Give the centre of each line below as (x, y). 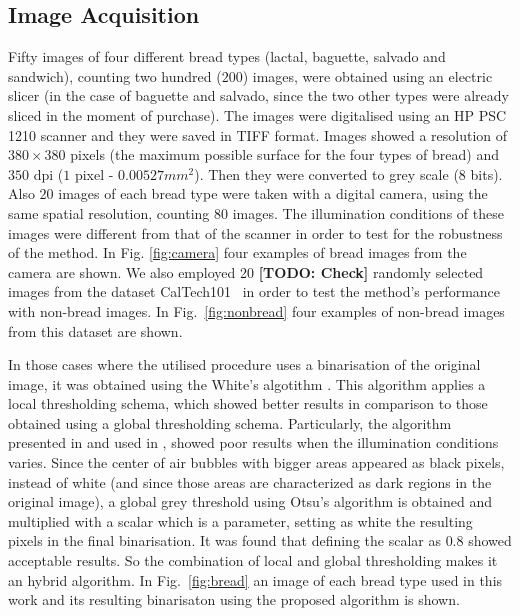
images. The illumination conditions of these (368, 212)
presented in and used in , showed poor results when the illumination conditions (253, 442)
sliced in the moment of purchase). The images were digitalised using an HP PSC (257, 114)
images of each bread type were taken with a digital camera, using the (273, 193)
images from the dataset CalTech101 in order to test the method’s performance (254, 291)
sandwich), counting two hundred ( (115, 75)
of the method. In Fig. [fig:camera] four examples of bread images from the (237, 252)
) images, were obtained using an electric (367, 75)
